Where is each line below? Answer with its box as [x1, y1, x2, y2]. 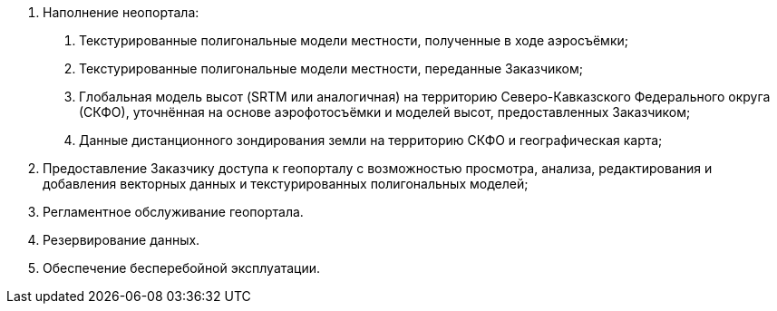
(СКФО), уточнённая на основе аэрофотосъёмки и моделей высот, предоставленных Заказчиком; [79, 104, 691, 120]
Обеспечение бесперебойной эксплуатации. [43, 260, 321, 276]
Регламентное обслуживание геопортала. [43, 204, 304, 219]
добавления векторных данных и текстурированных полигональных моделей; [43, 176, 529, 191]
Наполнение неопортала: [43, 5, 199, 20]
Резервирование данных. [43, 232, 200, 248]
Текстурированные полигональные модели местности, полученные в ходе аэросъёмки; [79, 33, 628, 48]
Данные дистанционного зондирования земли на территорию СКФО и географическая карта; [79, 132, 663, 148]
